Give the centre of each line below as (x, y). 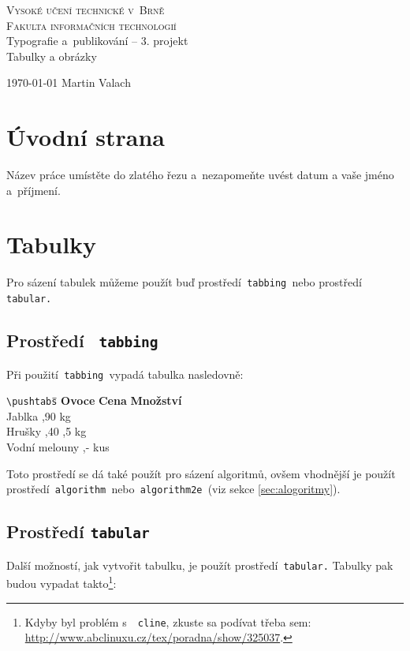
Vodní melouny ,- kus (58, 447)
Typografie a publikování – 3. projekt (97, 41)
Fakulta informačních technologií (91, 25)
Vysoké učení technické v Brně (86, 9)
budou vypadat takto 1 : (61, 582)
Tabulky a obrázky (52, 56)
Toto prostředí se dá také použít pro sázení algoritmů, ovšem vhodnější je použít (201, 473)
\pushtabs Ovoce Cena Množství (94, 400)
